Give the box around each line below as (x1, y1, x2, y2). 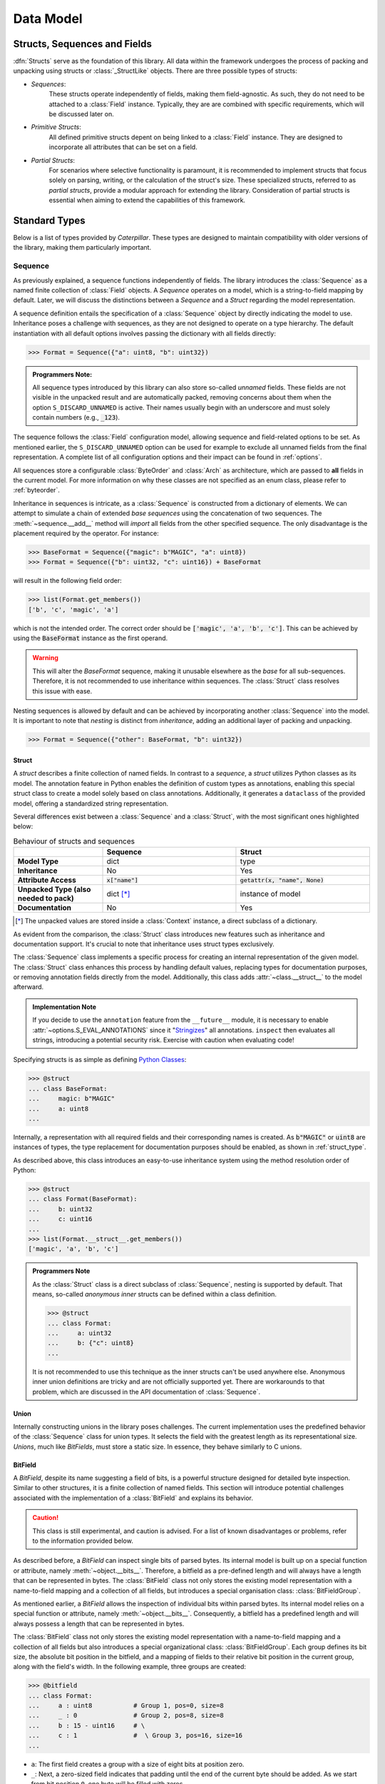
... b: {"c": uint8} (47, 1339, 135, 1347)
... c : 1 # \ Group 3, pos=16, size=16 (28, 1731, 243, 1740)
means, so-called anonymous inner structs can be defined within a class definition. (32, 1290, 277, 1299)
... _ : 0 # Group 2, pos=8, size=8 (28, 1711, 224, 1720)
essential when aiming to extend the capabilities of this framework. (48, 196, 246, 205)
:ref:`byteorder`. (13, 486, 60, 495)
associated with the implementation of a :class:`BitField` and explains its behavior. (13, 1494, 253, 1502)
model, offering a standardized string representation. (13, 799, 169, 808)
